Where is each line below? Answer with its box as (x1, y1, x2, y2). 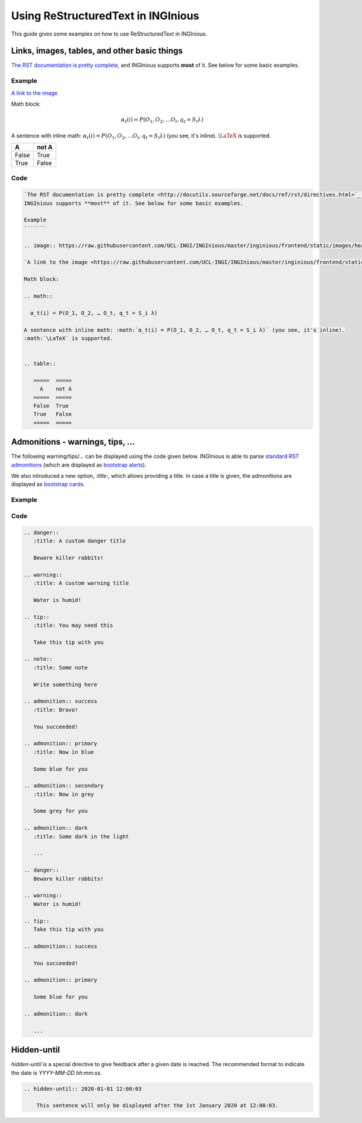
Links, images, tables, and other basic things (11, 46, 183, 56)
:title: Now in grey (33, 791, 95, 798)
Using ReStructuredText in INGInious (11, 9, 200, 22)
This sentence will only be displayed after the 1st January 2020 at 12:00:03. (36, 1102, 279, 1109)
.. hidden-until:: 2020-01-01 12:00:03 (24, 1085, 142, 1092)
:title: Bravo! (33, 706, 78, 713)
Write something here (33, 681, 98, 688)
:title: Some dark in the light (33, 833, 129, 840)
